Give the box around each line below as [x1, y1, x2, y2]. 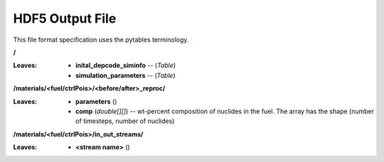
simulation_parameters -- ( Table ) [75, 71, 176, 79]
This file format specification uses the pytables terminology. [13, 35, 189, 44]
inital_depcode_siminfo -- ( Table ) [75, 61, 176, 70]
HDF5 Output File [13, 11, 117, 26]
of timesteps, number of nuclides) [75, 117, 175, 125]
